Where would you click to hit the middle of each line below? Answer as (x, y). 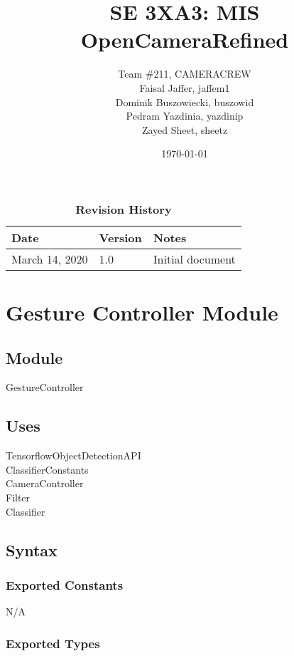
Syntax (32, 550)
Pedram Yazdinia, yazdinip (185, 116)
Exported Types (53, 643)
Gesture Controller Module (142, 312)
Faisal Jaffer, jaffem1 (185, 87)
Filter (18, 498)
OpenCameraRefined (185, 40)
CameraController (45, 483)
